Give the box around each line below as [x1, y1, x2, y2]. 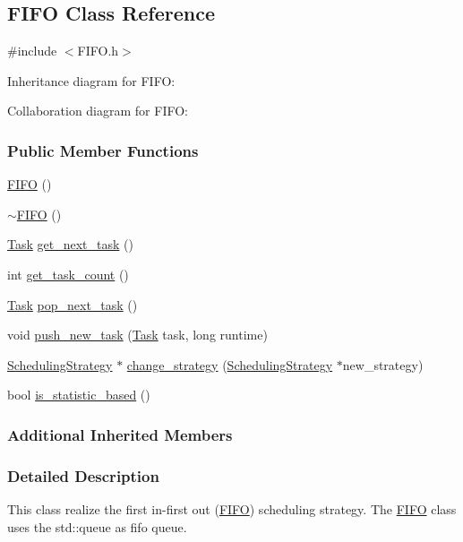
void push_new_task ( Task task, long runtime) [7, 325, 268, 344]
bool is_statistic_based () [7, 385, 150, 404]
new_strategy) [342, 355, 424, 374]
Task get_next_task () [7, 235, 133, 254]
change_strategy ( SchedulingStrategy [126, 355, 333, 374]
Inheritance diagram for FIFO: [7, 71, 176, 90]
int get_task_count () [7, 264, 129, 283]
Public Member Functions [7, 139, 199, 161]
